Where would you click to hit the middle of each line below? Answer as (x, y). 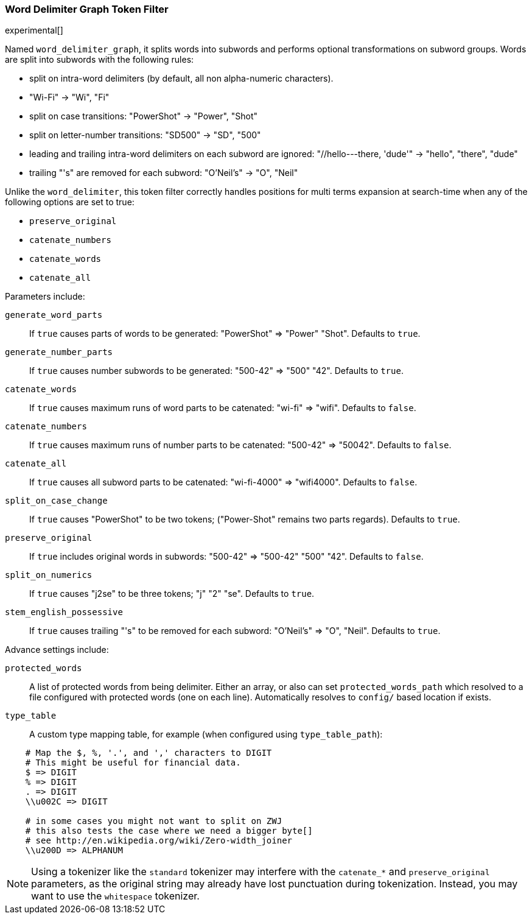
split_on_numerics (49, 575)
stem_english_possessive (64, 612)
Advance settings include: (57, 650)
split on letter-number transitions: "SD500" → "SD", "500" (145, 135)
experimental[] (34, 30)
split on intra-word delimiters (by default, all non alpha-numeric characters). (181, 79)
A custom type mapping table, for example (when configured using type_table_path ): (206, 734)
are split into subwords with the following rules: (100, 60)
